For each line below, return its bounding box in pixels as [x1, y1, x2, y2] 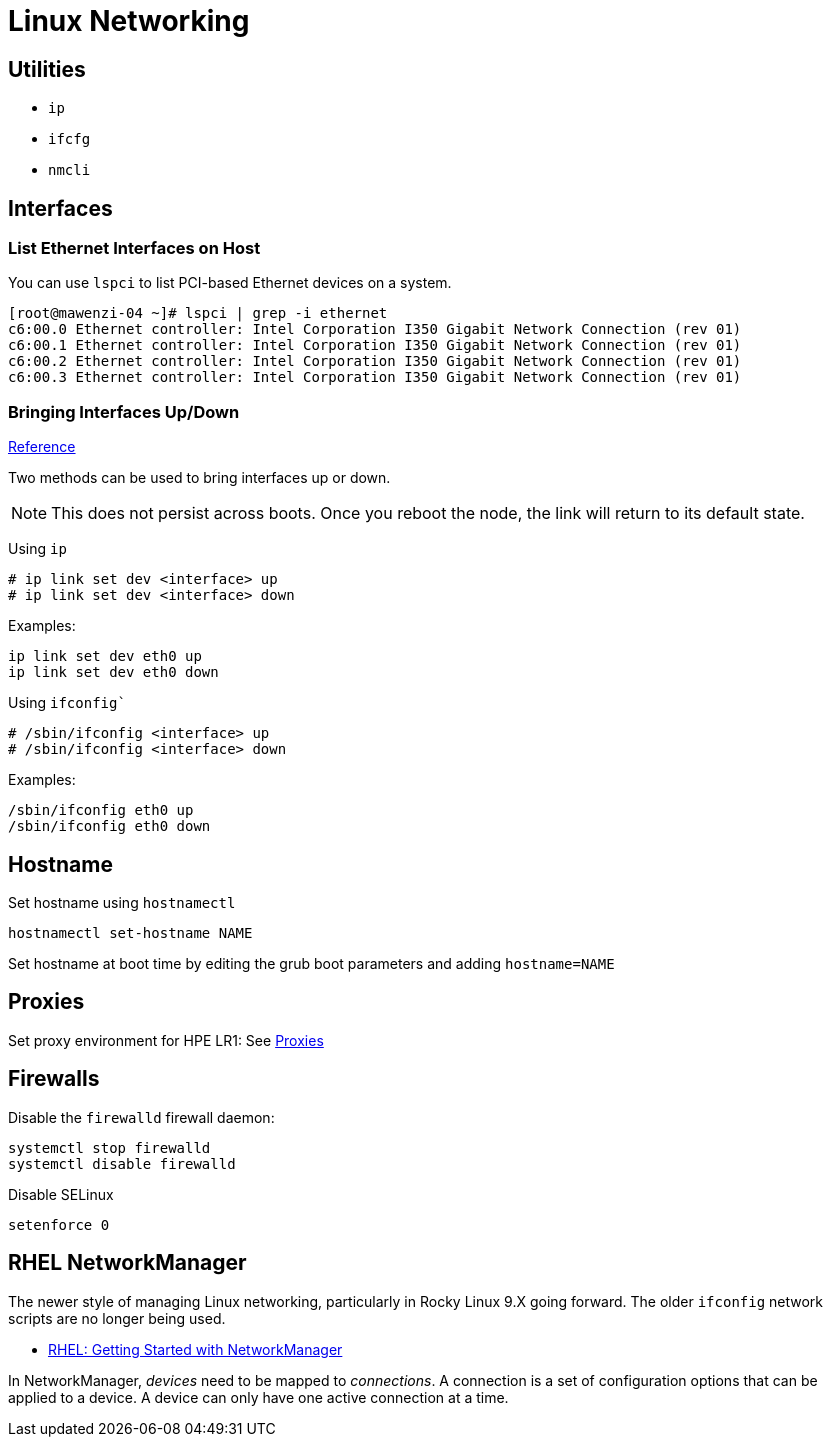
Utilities [8, 56, 86, 82]
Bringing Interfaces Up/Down [8, 401, 240, 422]
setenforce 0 [8, 1216, 110, 1233]
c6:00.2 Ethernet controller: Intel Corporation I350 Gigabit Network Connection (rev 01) [8, 353, 742, 370]
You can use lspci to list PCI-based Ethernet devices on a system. [8, 274, 452, 292]
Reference [8, 438, 76, 456]
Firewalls [8, 1066, 100, 1092]
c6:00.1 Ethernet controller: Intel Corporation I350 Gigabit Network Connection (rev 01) [8, 337, 742, 354]
